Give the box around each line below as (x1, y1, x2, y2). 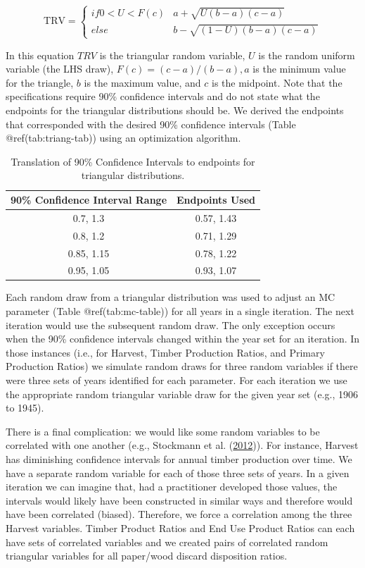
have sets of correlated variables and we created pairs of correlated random (6, 534, 328, 549)
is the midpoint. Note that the (212, 75, 342, 89)
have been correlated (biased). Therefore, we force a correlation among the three (6, 507, 352, 521)
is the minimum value (252, 61, 346, 76)
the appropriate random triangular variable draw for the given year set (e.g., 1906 (6, 386, 358, 401)
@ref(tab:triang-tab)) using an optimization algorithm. (6, 130, 241, 145)
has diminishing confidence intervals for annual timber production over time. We (6, 452, 352, 466)
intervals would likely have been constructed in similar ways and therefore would (6, 493, 353, 507)
